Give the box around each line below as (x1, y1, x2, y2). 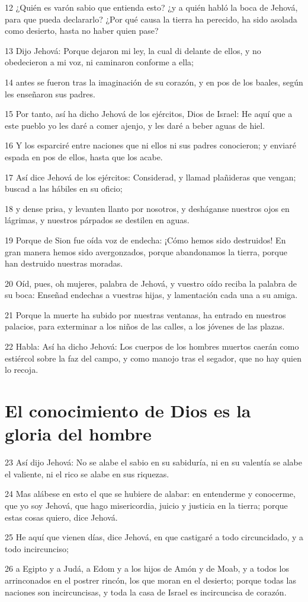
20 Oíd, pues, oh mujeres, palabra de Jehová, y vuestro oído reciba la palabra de (5, 277, 297, 289)
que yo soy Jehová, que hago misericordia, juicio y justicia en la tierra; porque (5, 499, 288, 511)
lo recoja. (5, 363, 38, 376)
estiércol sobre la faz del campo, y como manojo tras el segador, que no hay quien (5, 351, 301, 364)
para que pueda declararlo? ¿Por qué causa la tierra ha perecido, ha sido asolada (5, 12, 297, 25)
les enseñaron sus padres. (5, 87, 95, 100)
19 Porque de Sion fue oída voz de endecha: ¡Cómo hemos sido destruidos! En (5, 233, 286, 246)
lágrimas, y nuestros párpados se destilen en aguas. (5, 214, 190, 226)
